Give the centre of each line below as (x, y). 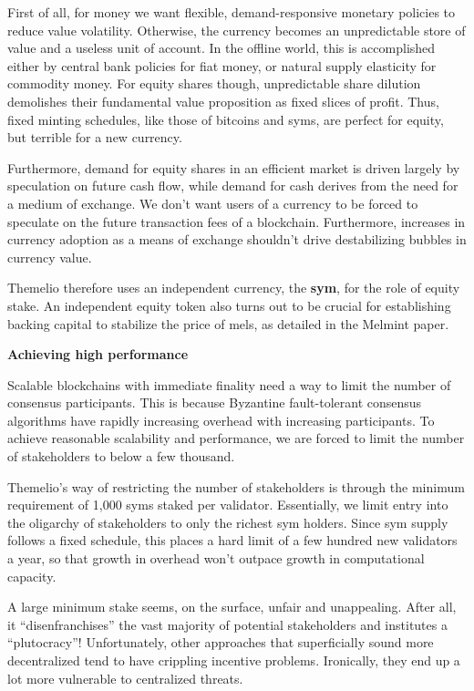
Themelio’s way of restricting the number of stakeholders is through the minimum (236, 486)
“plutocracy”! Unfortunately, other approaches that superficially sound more (221, 642)
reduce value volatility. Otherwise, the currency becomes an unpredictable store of (237, 30)
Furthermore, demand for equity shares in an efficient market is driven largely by (234, 167)
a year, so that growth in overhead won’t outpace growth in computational (216, 558)
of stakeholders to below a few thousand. (121, 456)
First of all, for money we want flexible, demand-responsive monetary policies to (232, 12)
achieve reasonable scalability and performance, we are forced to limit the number (236, 438)
